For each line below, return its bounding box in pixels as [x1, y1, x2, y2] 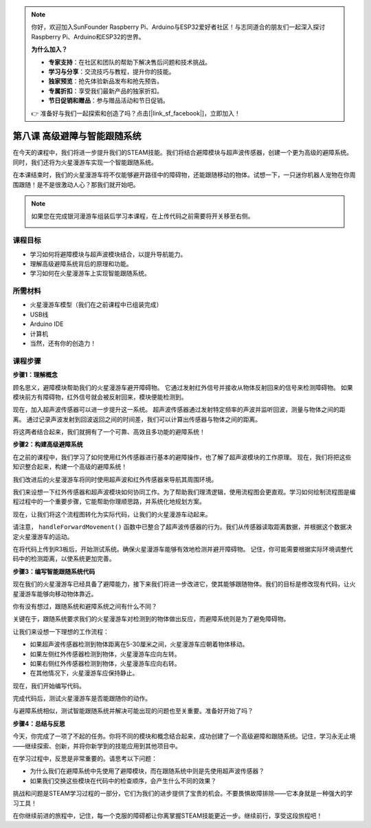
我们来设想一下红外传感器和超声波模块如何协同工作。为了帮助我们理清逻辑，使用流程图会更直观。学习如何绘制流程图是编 [12, 488, 356, 497]
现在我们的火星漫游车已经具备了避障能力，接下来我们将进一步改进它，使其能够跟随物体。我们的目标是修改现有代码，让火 [12, 580, 356, 588]
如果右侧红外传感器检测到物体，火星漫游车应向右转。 [30, 659, 181, 667]
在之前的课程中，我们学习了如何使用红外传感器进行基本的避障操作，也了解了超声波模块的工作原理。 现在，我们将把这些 [12, 453, 352, 461]
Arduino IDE [30, 320, 64, 328]
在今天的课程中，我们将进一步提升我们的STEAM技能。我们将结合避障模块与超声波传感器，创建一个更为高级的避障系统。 [12, 149, 353, 157]
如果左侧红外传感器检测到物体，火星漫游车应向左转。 [30, 650, 181, 658]
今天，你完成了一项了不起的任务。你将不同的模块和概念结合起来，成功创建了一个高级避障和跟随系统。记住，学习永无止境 [12, 732, 356, 741]
